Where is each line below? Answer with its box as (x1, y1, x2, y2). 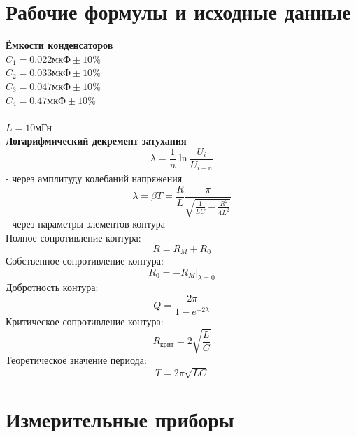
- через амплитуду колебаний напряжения (6, 171, 183, 186)
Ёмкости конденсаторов (6, 38, 113, 52)
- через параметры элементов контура (6, 216, 165, 231)
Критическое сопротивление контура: (6, 314, 164, 329)
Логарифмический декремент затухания (6, 133, 187, 148)
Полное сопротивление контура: (6, 230, 141, 245)
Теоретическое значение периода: (6, 353, 147, 367)
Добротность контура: (6, 280, 99, 295)
